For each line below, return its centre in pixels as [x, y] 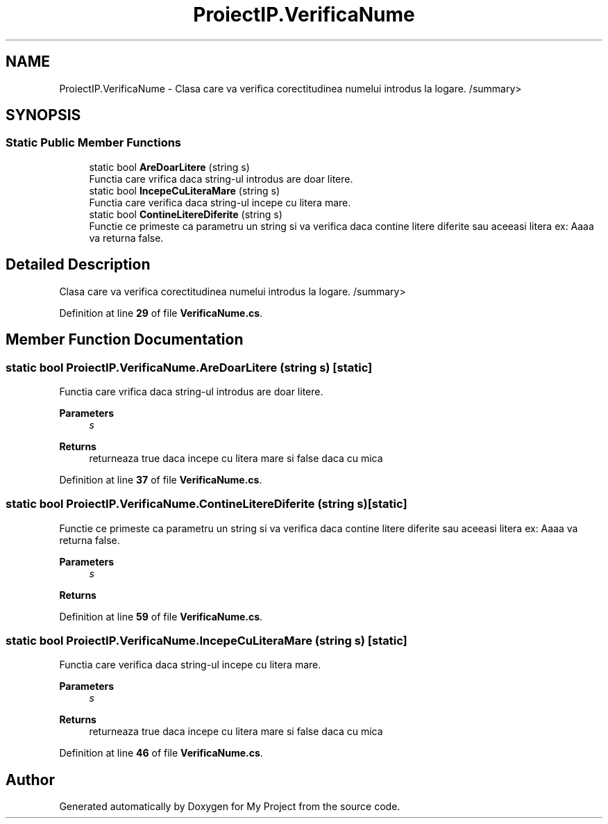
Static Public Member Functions [94, 143]
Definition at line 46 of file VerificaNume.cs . [161, 753]
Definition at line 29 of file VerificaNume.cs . [161, 313]
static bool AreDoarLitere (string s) [169, 167]
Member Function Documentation [125, 340]
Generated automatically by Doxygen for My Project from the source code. [230, 807]
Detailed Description [78, 265]
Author [30, 780]
